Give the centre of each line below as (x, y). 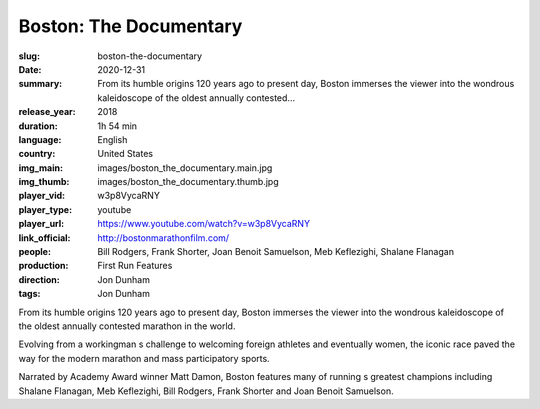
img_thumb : (44, 182)
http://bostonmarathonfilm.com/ (163, 237)
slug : (29, 56)
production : (43, 266)
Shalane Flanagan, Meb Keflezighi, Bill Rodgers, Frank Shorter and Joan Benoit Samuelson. (206, 391)
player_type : (45, 209)
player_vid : (41, 196)
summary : (40, 84)
